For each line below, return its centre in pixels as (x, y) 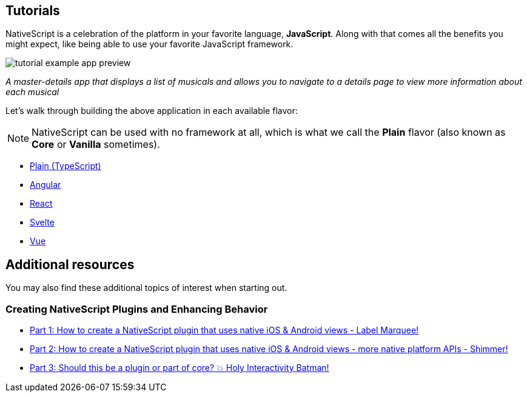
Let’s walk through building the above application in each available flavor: (152, 111)
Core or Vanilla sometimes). (96, 145)
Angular (45, 185)
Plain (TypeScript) (65, 166)
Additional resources (70, 264)
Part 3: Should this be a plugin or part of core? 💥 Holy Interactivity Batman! (180, 368)
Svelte (42, 222)
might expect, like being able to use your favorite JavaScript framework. (149, 44)
